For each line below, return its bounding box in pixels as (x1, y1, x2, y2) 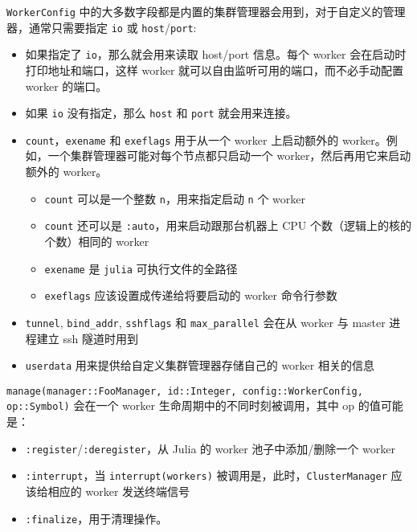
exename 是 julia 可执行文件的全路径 (44, 260, 238, 276)
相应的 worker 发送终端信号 (47, 483, 190, 499)
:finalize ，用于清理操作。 (25, 509, 168, 526)
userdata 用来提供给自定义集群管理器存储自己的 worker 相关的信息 (25, 357, 374, 374)
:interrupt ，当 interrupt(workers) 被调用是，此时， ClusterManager (25, 467, 387, 484)
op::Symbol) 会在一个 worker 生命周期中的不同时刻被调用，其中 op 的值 (6, 397, 381, 414)
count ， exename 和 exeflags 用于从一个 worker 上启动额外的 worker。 (25, 131, 386, 148)
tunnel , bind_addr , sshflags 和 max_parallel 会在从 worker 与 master (25, 313, 386, 330)
